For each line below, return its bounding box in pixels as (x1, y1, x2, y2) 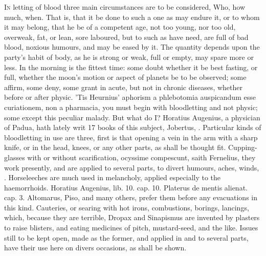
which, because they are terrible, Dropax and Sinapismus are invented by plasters (4, 212, 260, 223)
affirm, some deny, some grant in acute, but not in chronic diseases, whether (4, 81, 243, 92)
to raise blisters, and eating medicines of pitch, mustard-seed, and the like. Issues (4, 222, 258, 233)
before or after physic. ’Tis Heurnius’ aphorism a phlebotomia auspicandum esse (4, 92, 256, 102)
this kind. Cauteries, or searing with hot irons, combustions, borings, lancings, (4, 202, 249, 212)
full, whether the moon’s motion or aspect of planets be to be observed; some (4, 72, 247, 82)
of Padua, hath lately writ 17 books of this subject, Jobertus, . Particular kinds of (4, 122, 261, 133)
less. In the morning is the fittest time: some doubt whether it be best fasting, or (4, 61, 258, 72)
